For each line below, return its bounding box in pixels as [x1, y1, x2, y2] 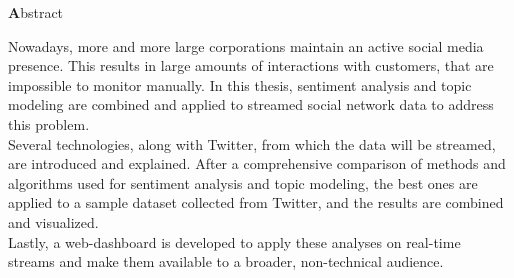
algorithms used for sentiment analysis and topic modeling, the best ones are [8, 172, 478, 193]
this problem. [8, 113, 90, 134]
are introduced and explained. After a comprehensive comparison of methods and [8, 153, 506, 174]
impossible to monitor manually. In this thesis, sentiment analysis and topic [8, 74, 472, 95]
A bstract [8, 2, 64, 22]
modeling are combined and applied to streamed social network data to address [8, 94, 494, 115]
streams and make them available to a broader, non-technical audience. [8, 251, 444, 272]
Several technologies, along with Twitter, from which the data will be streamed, [8, 133, 496, 154]
